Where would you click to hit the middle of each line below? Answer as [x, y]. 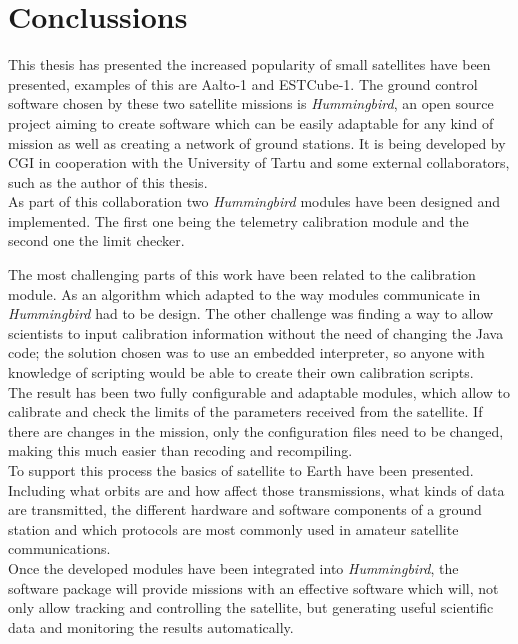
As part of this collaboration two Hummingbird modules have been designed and [254, 201]
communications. [59, 548]
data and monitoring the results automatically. [151, 626]
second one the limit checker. [96, 240]
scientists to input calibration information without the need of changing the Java [256, 332]
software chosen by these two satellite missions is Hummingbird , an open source [251, 103]
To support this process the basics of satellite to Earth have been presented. [241, 470]
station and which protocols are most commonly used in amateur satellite [233, 528]
